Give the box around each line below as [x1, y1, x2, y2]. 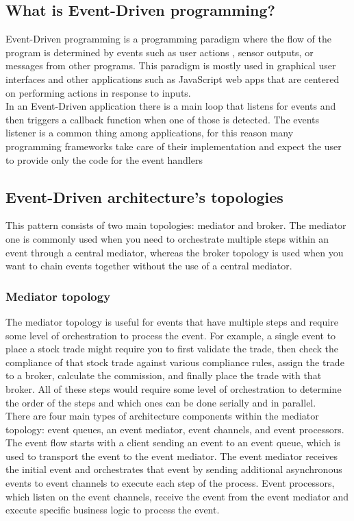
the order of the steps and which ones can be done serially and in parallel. [5, 395, 316, 409]
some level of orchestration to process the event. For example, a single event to [5, 328, 336, 342]
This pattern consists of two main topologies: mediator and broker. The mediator [5, 218, 346, 232]
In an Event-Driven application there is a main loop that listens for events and [5, 99, 336, 113]
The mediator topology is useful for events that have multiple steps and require [5, 314, 338, 328]
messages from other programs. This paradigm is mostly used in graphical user [5, 58, 336, 73]
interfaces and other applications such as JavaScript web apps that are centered [5, 71, 340, 86]
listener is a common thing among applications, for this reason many [5, 125, 294, 140]
